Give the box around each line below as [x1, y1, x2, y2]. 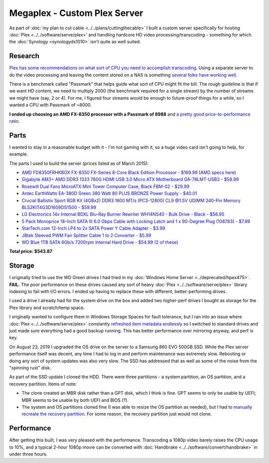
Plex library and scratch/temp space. [9, 305, 85, 310]
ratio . [9, 118, 20, 124]
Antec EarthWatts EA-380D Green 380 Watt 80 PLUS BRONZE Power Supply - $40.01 [21, 190, 197, 196]
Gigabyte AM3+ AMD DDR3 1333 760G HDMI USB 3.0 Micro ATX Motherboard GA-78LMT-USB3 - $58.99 [21, 176, 239, 182]
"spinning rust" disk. [9, 364, 51, 371]
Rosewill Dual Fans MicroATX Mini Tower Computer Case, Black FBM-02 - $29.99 [21, 183, 189, 189]
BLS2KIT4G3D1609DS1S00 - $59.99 [21, 204, 97, 210]
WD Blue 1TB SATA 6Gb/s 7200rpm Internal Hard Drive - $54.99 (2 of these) [21, 239, 179, 245]
